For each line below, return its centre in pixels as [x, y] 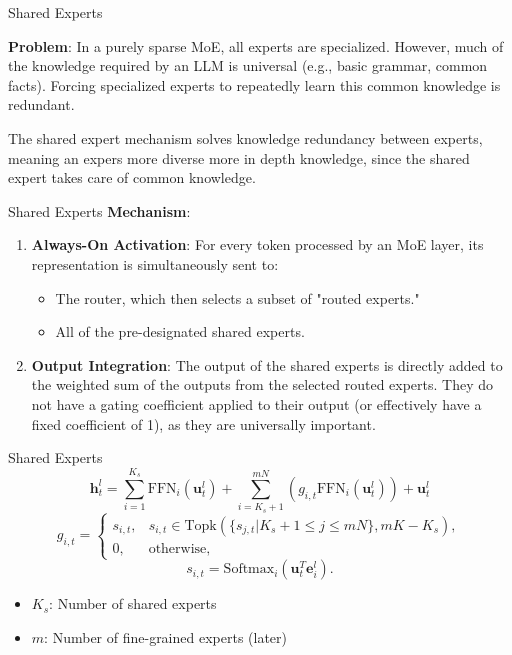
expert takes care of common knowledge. [132, 177]
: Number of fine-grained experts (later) [166, 636]
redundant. [41, 104]
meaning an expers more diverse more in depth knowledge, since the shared [239, 157]
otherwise [177, 548]
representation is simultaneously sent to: [155, 263]
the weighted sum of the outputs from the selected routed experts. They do [262, 384]
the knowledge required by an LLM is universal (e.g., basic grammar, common [248, 65]
